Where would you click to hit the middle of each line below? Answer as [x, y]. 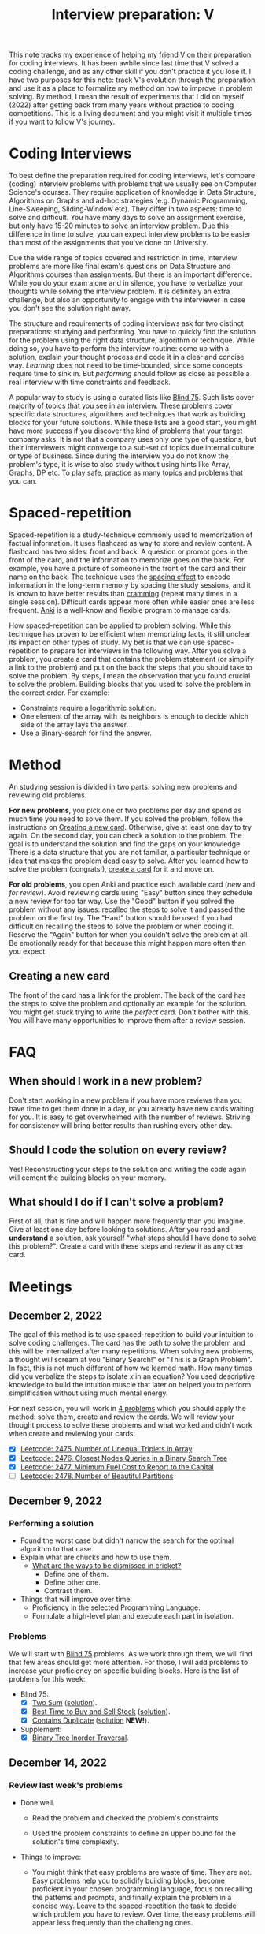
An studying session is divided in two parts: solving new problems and [123, 787]
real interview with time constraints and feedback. [90, 382]
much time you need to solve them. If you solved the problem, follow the [126, 819]
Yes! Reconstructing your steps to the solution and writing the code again [128, 1169]
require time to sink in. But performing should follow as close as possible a [129, 374]
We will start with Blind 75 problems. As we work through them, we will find [131, 1653]
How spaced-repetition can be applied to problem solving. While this [120, 625]
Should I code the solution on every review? [118, 1150]
